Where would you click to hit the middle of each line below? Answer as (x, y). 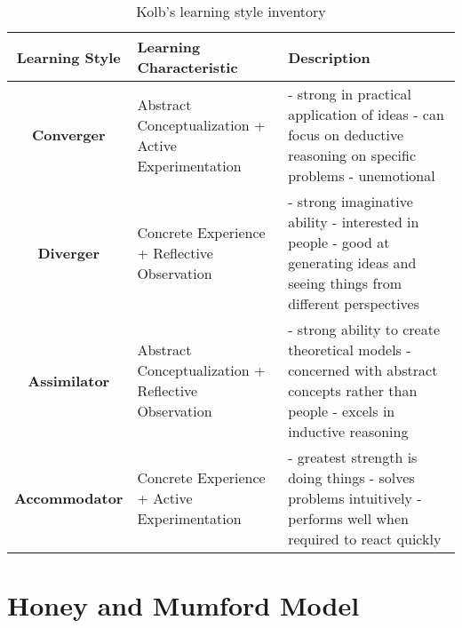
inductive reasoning (348, 431)
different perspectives (354, 303)
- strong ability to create (364, 329)
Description (329, 57)
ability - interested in (354, 222)
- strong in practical (350, 94)
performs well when (348, 518)
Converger (68, 135)
